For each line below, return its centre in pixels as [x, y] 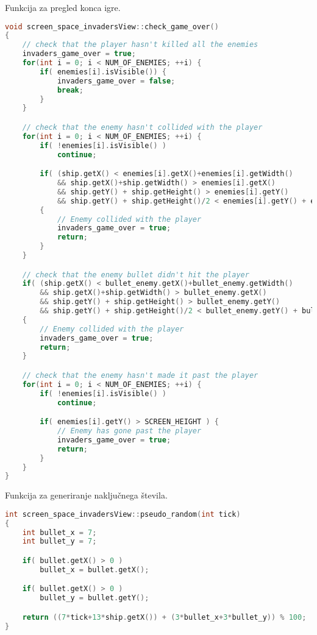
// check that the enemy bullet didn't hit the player [136, 275]
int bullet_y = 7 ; [59, 541]
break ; [70, 90]
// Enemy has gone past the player [129, 431]
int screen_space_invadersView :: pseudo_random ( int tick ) [123, 514]
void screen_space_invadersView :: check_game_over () [112, 27]
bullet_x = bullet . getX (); [94, 569]
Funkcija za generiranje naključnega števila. [86, 495]
